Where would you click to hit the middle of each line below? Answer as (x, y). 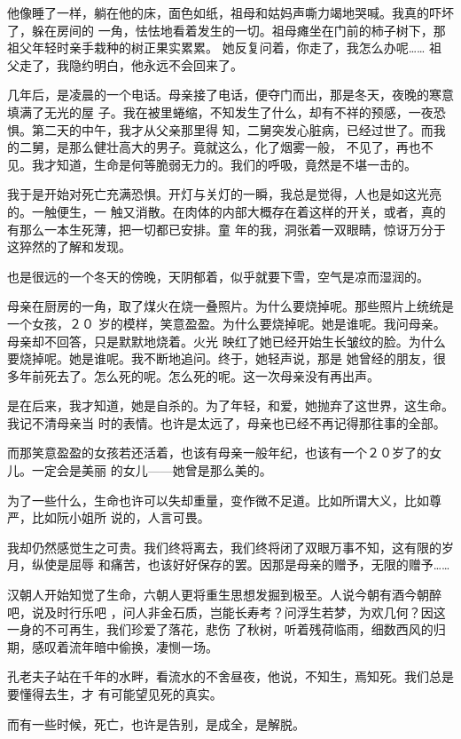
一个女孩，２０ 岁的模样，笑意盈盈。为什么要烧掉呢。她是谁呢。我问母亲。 (227, 323)
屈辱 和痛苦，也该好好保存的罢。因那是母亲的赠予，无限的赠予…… (259, 564)
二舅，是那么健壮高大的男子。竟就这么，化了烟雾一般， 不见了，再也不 (226, 147)
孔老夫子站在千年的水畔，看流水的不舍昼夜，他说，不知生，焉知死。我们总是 (230, 676)
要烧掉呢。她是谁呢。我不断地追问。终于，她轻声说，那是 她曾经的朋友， (220, 358)
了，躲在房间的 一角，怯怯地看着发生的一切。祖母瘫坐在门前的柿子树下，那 (227, 30)
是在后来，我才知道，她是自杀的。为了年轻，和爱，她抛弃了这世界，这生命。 (230, 405)
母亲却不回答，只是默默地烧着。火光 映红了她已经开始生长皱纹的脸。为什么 (227, 341)
